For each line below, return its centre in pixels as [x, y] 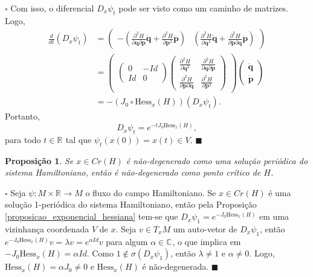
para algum [127, 241]
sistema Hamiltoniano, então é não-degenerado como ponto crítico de [133, 172]
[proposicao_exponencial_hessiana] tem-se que [92, 216]
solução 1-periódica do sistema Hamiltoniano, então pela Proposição [131, 204]
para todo [23, 139]
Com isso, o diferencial [52, 8]
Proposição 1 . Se [39, 160]
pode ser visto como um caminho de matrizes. [203, 8]
